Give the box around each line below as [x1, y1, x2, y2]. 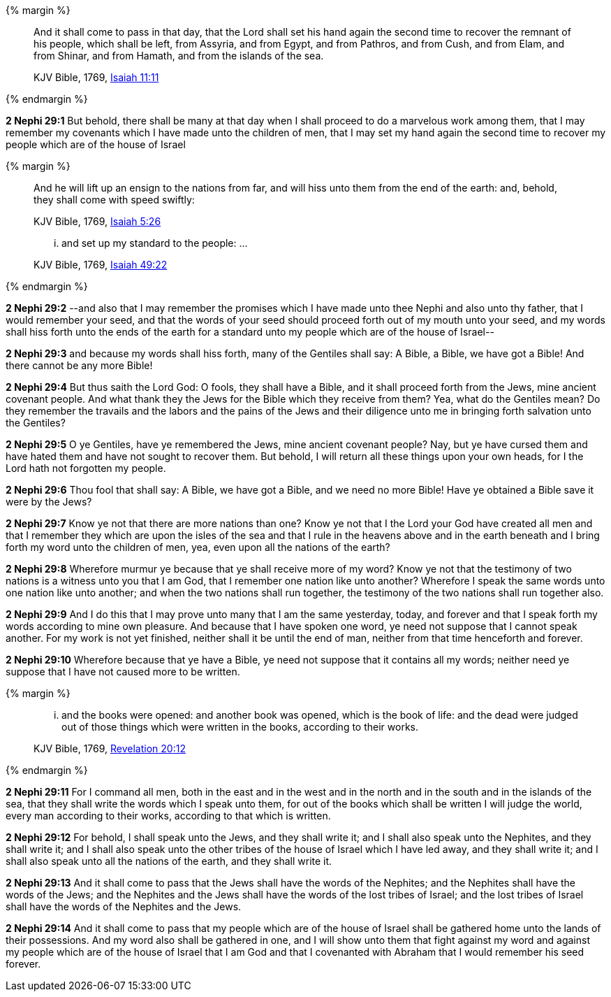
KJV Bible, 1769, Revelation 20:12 [34, 743, 186, 754]
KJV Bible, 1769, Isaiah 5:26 [34, 215, 161, 227]
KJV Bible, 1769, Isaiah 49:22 [34, 259, 168, 271]
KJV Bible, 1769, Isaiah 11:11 [34, 71, 159, 83]
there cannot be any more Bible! [6, 359, 153, 371]
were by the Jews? [6, 496, 92, 508]
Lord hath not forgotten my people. [6, 462, 166, 474]
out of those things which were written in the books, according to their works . [61, 721, 419, 733]
